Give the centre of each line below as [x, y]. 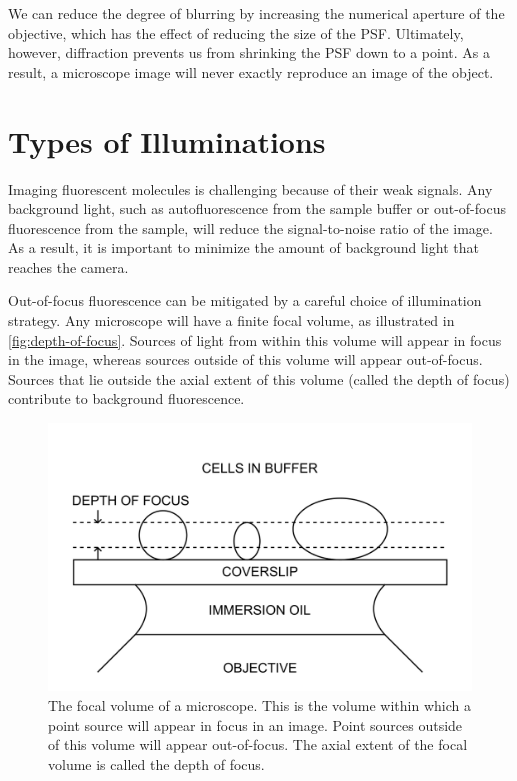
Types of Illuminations [167, 140]
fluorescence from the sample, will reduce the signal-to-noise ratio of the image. [250, 227]
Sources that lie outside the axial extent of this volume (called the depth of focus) [259, 378]
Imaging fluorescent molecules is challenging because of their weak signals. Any [250, 188]
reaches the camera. [68, 266]
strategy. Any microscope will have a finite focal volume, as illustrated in [231, 320]
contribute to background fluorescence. [126, 398]
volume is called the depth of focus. [156, 763]
